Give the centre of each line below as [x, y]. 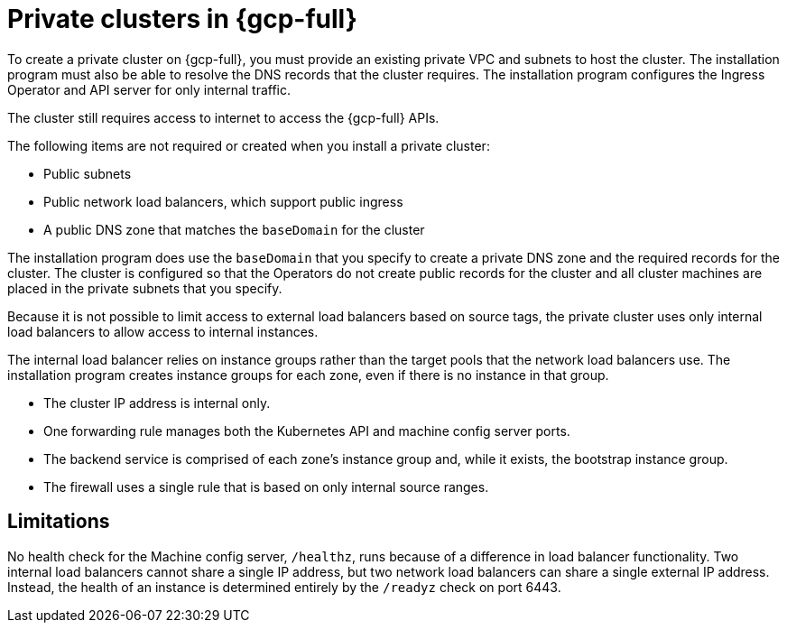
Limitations [59, 522]
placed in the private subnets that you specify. [145, 288]
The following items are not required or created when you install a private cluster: [249, 145]
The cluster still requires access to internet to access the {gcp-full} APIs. [223, 117]
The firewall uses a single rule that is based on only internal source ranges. [266, 486]
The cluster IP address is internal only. [157, 403]
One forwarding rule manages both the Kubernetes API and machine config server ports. [307, 431]
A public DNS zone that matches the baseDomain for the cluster [234, 229]
